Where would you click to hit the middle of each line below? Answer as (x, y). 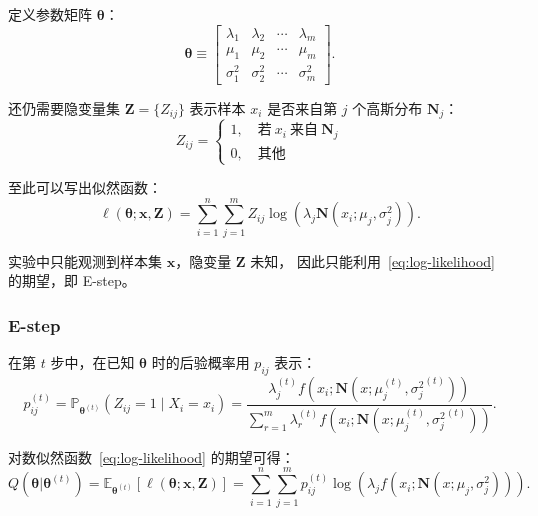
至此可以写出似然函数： (85, 187)
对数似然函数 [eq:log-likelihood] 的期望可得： (151, 456)
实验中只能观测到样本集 (85, 260)
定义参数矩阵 (50, 14)
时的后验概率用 (200, 362)
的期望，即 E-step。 (72, 280)
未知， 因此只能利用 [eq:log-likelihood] (372, 260)
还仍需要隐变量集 (64, 107)
